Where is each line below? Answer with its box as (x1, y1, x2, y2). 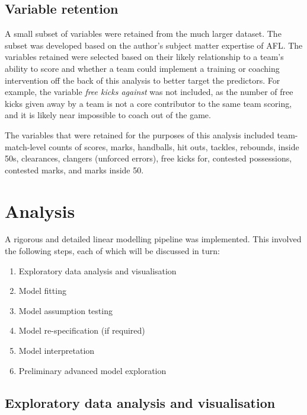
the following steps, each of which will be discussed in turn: (5, 245, 220, 257)
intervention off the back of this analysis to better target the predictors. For (5, 74, 280, 86)
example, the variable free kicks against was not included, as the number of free (5, 85, 293, 98)
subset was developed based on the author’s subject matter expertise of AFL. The (5, 39, 303, 51)
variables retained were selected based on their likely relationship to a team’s (5, 50, 284, 63)
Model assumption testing (18, 304, 113, 316)
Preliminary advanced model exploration (18, 364, 167, 376)
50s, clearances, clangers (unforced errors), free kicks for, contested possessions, (5, 152, 292, 164)
